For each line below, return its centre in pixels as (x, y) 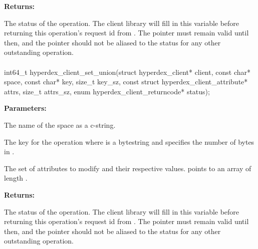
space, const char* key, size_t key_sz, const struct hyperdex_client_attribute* (126, 82)
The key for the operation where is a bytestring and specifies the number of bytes (129, 141)
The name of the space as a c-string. (60, 124)
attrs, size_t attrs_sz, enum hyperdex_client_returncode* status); (107, 91)
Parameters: (25, 108)
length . (16, 178)
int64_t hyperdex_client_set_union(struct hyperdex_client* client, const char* (127, 72)
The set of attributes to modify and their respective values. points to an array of (128, 168)
